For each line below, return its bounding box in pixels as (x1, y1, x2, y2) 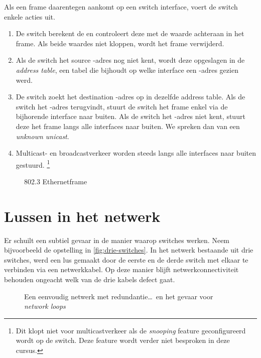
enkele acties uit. (4, 11, 55, 22)
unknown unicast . (16, 131, 69, 141)
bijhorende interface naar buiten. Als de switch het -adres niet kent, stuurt (16, 111, 245, 122)
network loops (24, 301, 66, 311)
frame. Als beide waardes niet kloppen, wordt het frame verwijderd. (16, 38, 224, 48)
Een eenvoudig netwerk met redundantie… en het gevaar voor (24, 291, 213, 301)
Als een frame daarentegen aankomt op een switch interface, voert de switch (4, 2, 238, 12)
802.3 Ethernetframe (24, 176, 87, 186)
